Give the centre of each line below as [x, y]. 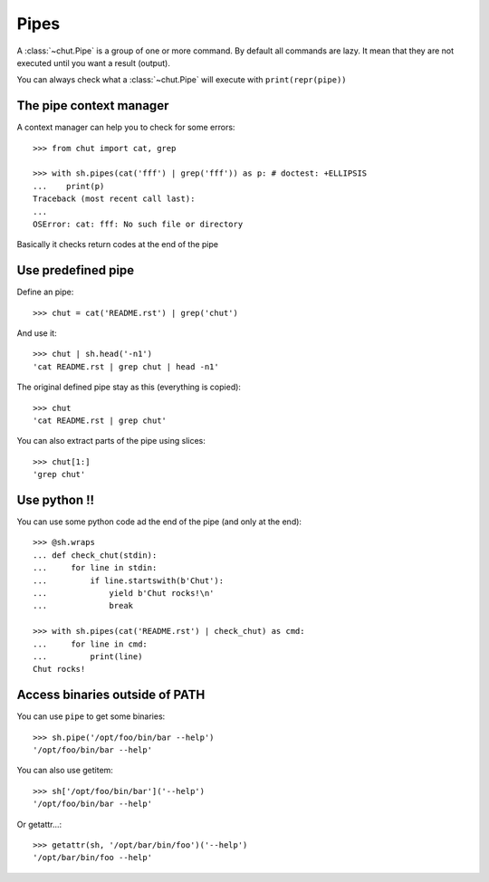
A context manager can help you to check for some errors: [126, 128]
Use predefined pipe [76, 270]
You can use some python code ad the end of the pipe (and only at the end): [159, 522]
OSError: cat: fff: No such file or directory [138, 224]
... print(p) [69, 186]
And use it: [37, 333]
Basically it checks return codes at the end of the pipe [118, 244]
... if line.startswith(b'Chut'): [129, 580]
